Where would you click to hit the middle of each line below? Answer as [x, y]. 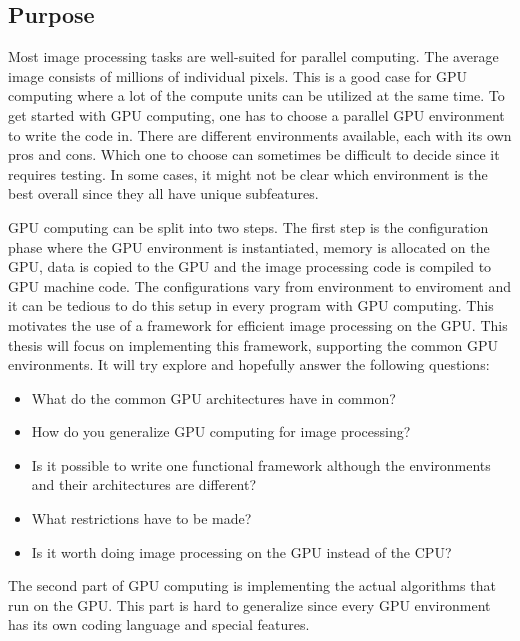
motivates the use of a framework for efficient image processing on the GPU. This [258, 324]
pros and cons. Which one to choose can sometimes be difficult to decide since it [254, 154]
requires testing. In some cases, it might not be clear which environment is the [248, 173]
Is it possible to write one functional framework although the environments [261, 464]
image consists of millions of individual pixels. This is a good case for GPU [238, 75]
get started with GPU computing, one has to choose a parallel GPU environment [256, 114]
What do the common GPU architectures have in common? [213, 397]
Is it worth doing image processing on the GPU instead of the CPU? [241, 551]
